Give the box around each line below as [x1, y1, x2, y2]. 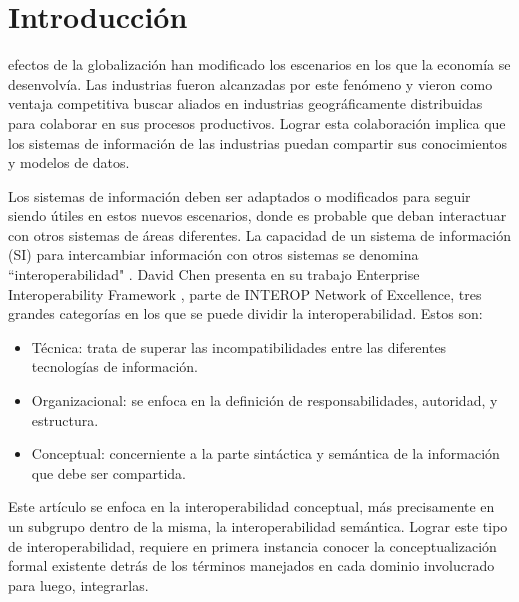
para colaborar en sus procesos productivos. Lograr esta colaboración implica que [8, 112, 506, 133]
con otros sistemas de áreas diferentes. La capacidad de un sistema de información [8, 224, 511, 245]
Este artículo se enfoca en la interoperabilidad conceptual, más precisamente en [8, 496, 495, 517]
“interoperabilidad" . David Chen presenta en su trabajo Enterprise [8, 264, 420, 285]
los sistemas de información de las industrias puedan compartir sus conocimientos [8, 132, 508, 153]
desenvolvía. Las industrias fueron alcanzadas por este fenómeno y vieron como [8, 73, 493, 94]
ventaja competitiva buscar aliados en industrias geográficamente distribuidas [8, 93, 483, 114]
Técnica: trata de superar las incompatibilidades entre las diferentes [31, 336, 447, 357]
